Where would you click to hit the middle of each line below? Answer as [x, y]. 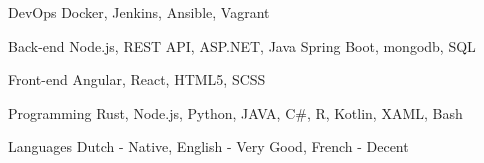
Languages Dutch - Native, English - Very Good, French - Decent [208, 146]
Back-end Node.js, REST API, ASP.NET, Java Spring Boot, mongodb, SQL [242, 45]
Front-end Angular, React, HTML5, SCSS [137, 79]
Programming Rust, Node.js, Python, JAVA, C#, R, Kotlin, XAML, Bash [235, 112]
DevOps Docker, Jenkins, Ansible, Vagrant [139, 12]
